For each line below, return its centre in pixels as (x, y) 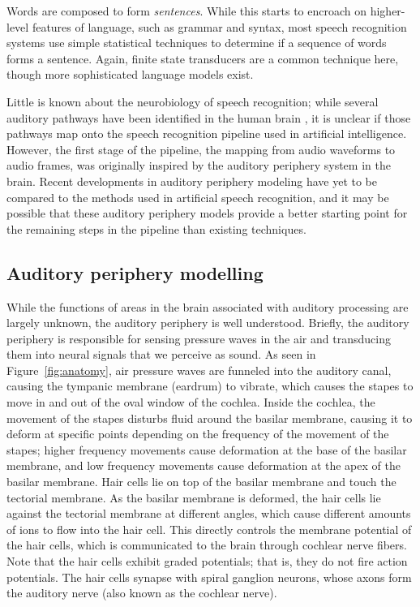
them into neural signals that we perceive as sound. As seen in (161, 354)
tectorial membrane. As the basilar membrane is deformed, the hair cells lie (194, 497)
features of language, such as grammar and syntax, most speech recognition (219, 26)
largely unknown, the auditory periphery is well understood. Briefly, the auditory (208, 323)
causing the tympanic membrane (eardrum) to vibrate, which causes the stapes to (210, 386)
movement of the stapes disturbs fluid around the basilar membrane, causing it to (210, 418)
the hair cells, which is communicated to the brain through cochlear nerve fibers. (207, 545)
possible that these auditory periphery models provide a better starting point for (207, 213)
